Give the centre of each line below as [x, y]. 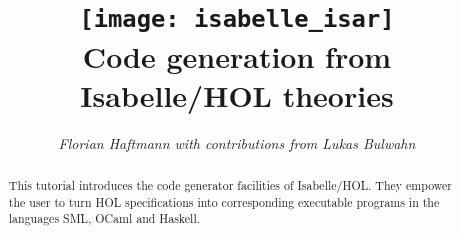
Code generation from [237, 55]
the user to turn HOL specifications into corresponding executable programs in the [224, 201]
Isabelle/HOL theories [237, 94]
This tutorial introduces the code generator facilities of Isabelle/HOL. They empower [230, 185]
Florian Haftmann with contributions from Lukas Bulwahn [237, 142]
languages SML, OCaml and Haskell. [104, 218]
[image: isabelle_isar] [237, 19]
